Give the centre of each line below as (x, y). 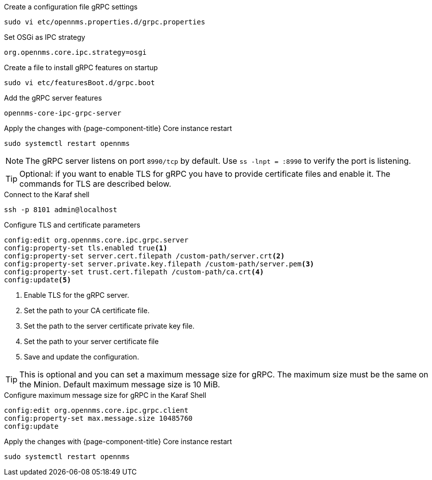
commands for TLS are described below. (95, 184)
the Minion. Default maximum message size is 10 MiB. (120, 384)
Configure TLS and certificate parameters (72, 225)
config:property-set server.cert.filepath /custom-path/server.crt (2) (144, 256)
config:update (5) (38, 280)
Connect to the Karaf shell (47, 194)
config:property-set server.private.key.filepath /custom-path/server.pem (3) (159, 264)
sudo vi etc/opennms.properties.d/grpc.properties (105, 22)
